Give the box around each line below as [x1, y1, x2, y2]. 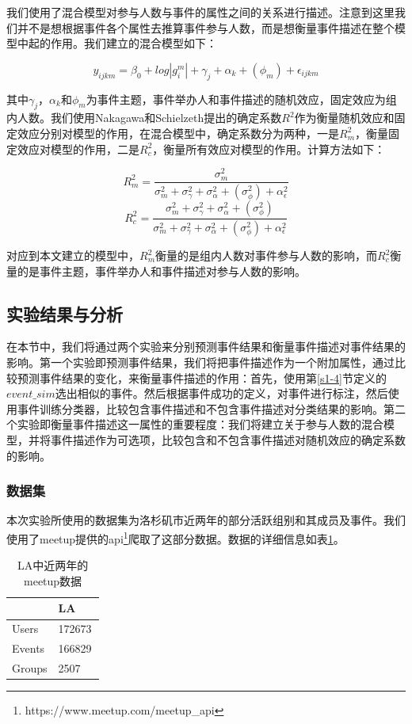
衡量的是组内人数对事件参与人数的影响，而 [155, 247, 378, 264]
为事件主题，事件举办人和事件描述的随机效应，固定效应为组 [86, 90, 397, 107]
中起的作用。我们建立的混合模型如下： [17, 35, 217, 51]
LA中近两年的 [17, 557, 89, 573]
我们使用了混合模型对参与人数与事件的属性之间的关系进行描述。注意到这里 [6, 4, 395, 20]
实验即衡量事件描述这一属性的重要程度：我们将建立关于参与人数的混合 [17, 416, 383, 432]
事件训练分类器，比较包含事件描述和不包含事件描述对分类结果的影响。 [17, 400, 383, 417]
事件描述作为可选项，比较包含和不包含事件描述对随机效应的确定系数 [50, 431, 406, 448]
